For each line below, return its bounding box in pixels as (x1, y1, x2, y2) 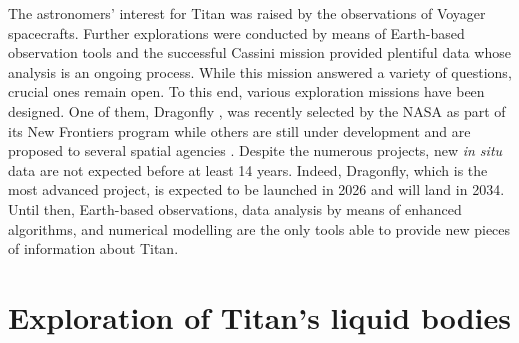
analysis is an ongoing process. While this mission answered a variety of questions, (8, 61, 512, 82)
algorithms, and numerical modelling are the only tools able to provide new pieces (8, 218, 511, 239)
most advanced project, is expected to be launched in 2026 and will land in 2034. (8, 179, 505, 200)
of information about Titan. (8, 238, 179, 259)
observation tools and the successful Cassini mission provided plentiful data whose (8, 42, 511, 63)
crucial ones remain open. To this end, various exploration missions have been (8, 81, 485, 102)
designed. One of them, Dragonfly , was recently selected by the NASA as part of (8, 100, 506, 121)
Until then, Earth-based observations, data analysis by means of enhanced (8, 198, 462, 219)
